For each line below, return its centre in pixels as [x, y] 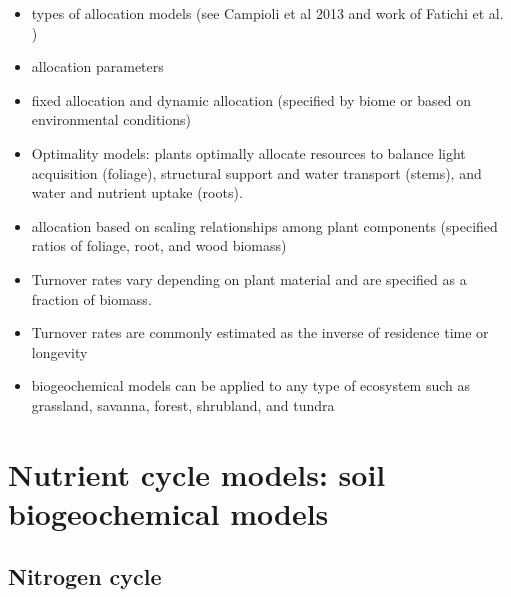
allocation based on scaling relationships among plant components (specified [264, 225]
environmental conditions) [111, 119]
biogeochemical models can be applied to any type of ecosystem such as [251, 385]
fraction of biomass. [91, 298]
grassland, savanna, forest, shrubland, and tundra [183, 404]
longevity [59, 351]
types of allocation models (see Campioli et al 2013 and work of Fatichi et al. [267, 13]
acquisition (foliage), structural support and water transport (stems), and [256, 172]
